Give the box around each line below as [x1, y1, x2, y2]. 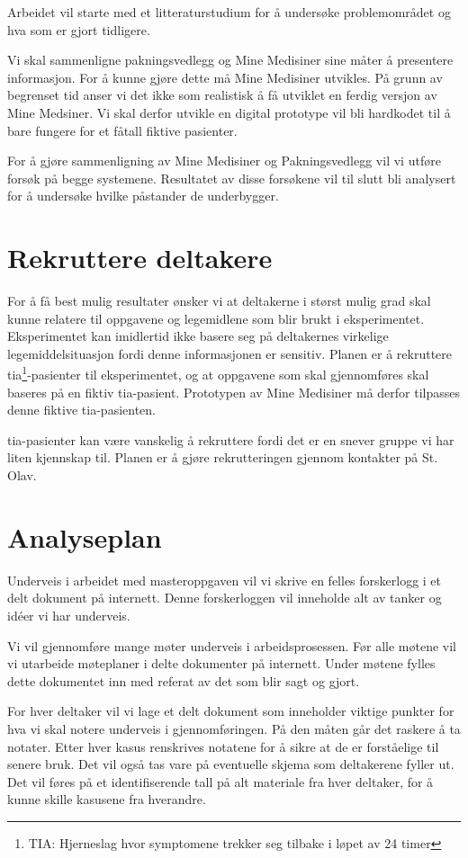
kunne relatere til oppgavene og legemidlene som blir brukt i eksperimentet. [7, 308, 425, 327]
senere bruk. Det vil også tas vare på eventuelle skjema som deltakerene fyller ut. [7, 755, 454, 773]
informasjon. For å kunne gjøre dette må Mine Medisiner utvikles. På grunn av [7, 67, 443, 86]
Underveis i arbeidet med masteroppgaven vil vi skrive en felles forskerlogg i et [7, 570, 442, 589]
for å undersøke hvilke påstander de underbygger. [7, 186, 279, 205]
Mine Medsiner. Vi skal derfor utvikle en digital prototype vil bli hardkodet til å [7, 103, 451, 121]
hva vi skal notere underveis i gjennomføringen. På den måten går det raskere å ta [7, 719, 461, 737]
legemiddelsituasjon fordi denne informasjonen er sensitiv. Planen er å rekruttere [7, 344, 453, 362]
